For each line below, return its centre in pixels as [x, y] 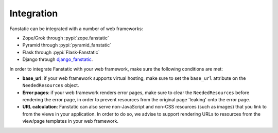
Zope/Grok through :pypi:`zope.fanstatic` [66, 38]
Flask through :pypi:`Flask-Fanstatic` [61, 52]
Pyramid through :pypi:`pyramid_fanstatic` [67, 45]
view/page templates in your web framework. [70, 121]
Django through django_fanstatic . [58, 59]
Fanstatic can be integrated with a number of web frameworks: [76, 29]
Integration [34, 13]
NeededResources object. [51, 85]
